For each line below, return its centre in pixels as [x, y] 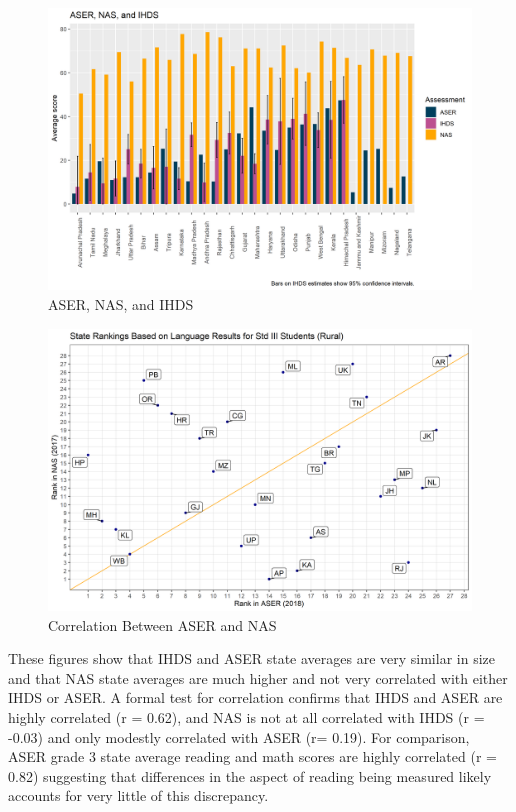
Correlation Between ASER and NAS [162, 624]
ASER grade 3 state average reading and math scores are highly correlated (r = [252, 756]
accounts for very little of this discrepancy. [138, 795]
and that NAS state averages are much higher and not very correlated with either [258, 677]
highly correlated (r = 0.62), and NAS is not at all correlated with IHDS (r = [246, 716]
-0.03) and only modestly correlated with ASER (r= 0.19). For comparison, [239, 736]
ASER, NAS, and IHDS [121, 303]
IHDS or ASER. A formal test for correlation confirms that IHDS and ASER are [255, 697]
